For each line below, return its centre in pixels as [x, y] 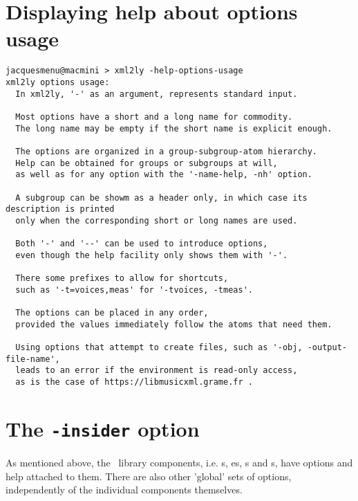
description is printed [60, 209]
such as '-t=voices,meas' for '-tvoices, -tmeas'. [134, 290]
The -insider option [103, 428]
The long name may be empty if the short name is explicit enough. [174, 128]
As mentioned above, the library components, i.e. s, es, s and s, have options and [179, 462]
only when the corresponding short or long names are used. [157, 220]
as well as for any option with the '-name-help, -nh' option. [164, 175]
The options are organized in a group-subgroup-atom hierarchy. [167, 151]
